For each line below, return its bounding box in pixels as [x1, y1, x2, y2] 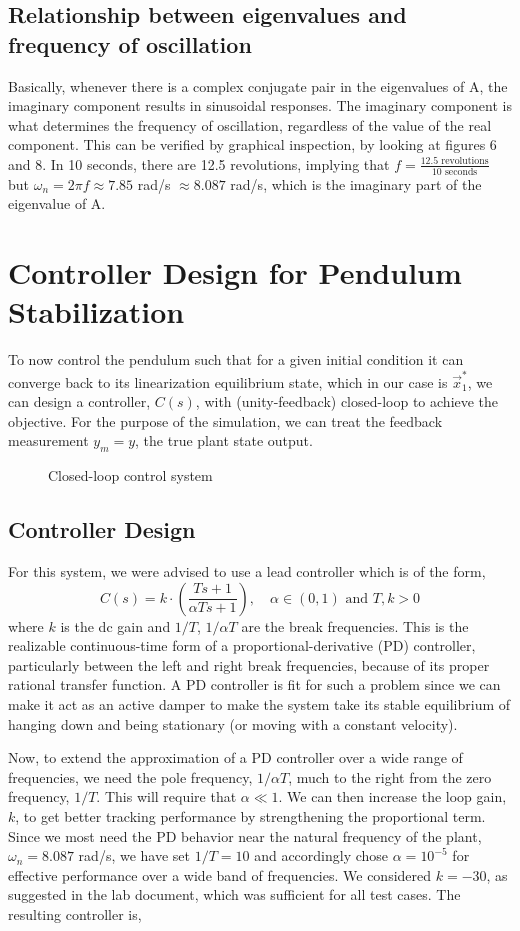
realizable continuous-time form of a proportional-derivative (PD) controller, [8, 635, 476, 656]
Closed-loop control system [48, 465, 213, 486]
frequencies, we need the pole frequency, [8, 766, 253, 787]
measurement [8, 430, 89, 451]
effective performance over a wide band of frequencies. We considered [8, 864, 432, 885]
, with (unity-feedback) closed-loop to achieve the [195, 391, 499, 412]
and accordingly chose [254, 845, 389, 866]
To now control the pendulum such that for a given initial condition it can [8, 349, 464, 370]
